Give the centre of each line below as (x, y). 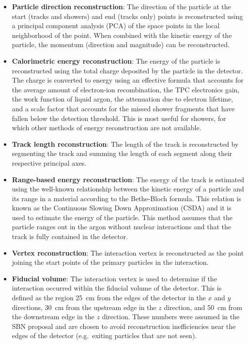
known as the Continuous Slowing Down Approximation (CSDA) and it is (122, 208)
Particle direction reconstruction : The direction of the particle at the (121, 6)
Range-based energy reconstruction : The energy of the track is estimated (128, 179)
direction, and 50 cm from (203, 307)
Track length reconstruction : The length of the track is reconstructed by (125, 144)
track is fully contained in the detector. (70, 236)
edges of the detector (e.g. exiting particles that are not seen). (104, 335)
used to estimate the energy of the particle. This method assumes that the (122, 217)
